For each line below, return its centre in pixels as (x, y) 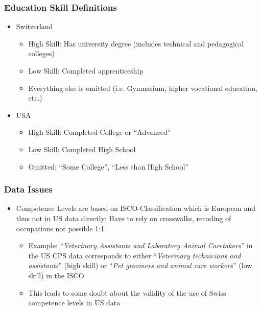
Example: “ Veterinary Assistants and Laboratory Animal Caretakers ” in (140, 245)
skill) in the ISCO (56, 275)
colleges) (41, 53)
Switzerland (34, 26)
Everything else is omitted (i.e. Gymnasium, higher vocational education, (143, 88)
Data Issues (28, 189)
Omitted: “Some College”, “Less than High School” (108, 166)
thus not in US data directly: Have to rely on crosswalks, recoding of (124, 218)
